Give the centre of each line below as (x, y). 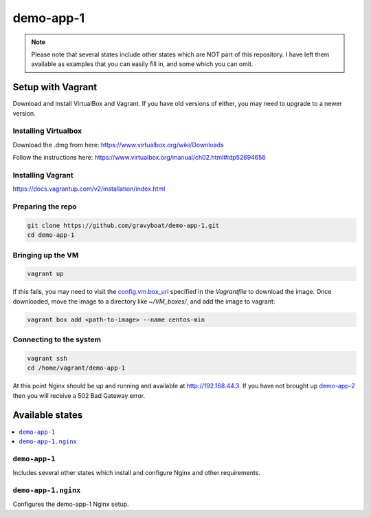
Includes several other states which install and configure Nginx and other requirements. (137, 473)
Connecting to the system (57, 339)
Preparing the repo (45, 207)
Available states (48, 415)
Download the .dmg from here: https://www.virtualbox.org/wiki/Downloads (118, 145)
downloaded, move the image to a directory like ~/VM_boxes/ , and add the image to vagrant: (144, 301)
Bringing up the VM (46, 255)
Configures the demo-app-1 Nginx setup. (71, 504)
